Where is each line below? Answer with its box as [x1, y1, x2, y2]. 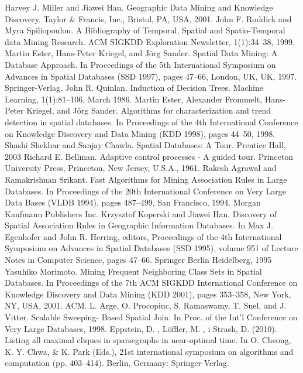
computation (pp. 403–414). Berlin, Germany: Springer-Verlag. [5, 357, 229, 369]
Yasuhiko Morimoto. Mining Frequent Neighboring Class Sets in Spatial [5, 265, 262, 277]
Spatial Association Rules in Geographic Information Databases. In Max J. [5, 219, 273, 231]
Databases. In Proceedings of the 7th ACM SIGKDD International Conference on [5, 276, 298, 289]
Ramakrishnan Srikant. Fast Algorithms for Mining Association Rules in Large [5, 173, 287, 185]
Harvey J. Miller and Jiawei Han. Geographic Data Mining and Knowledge [5, 1, 273, 13]
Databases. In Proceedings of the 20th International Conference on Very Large [5, 184, 286, 197]
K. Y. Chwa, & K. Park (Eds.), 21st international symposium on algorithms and [5, 345, 294, 357]
